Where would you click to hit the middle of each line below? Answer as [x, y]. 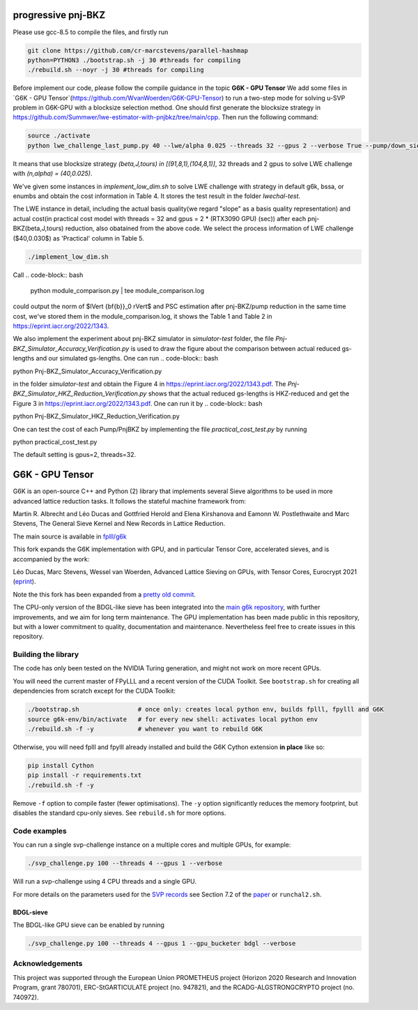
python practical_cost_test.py [55, 442]
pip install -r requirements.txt [85, 775]
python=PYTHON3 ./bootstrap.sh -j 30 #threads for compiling [134, 60]
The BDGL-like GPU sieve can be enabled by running [89, 925]
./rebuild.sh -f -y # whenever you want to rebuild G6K [145, 729]
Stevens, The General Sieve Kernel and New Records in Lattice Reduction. [119, 524]
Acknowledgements [48, 964]
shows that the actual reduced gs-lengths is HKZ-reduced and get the [249, 393]
